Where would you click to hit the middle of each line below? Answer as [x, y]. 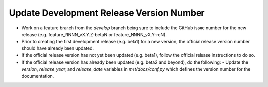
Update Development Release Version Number [107, 13]
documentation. [38, 76]
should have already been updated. [58, 48]
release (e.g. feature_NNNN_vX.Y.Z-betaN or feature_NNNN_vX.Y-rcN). [94, 34]
